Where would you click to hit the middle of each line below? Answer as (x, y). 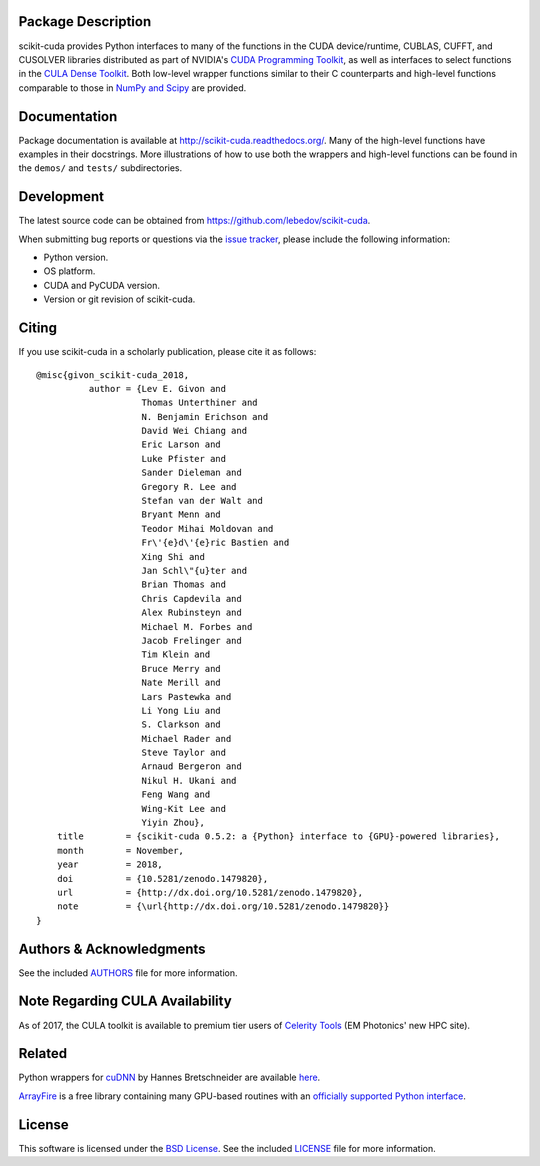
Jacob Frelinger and (191, 640)
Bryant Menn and (181, 514)
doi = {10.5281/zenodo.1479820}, (162, 878)
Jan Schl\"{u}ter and (194, 570)
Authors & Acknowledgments (112, 948)
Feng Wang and (176, 794)
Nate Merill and (181, 683)
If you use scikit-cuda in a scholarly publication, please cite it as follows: (167, 352)
